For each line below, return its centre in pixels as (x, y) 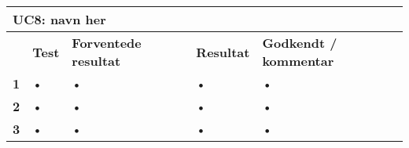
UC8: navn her (59, 19)
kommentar (298, 61)
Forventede (107, 43)
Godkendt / (300, 43)
